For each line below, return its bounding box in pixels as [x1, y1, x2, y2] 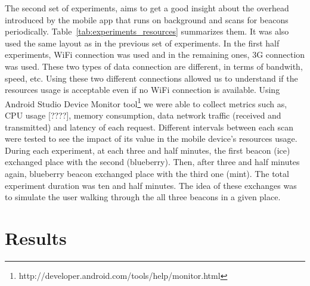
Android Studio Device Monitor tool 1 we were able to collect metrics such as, [5, 95, 287, 110]
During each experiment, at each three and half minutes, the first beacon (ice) [5, 144, 290, 156]
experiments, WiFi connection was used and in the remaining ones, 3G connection [5, 48, 305, 61]
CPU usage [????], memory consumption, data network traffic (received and [5, 109, 281, 121]
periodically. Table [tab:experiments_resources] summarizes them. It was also [5, 25, 289, 38]
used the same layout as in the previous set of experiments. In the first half [5, 36, 280, 49]
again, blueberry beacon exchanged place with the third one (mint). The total [5, 167, 289, 179]
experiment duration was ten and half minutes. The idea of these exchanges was [5, 179, 297, 191]
